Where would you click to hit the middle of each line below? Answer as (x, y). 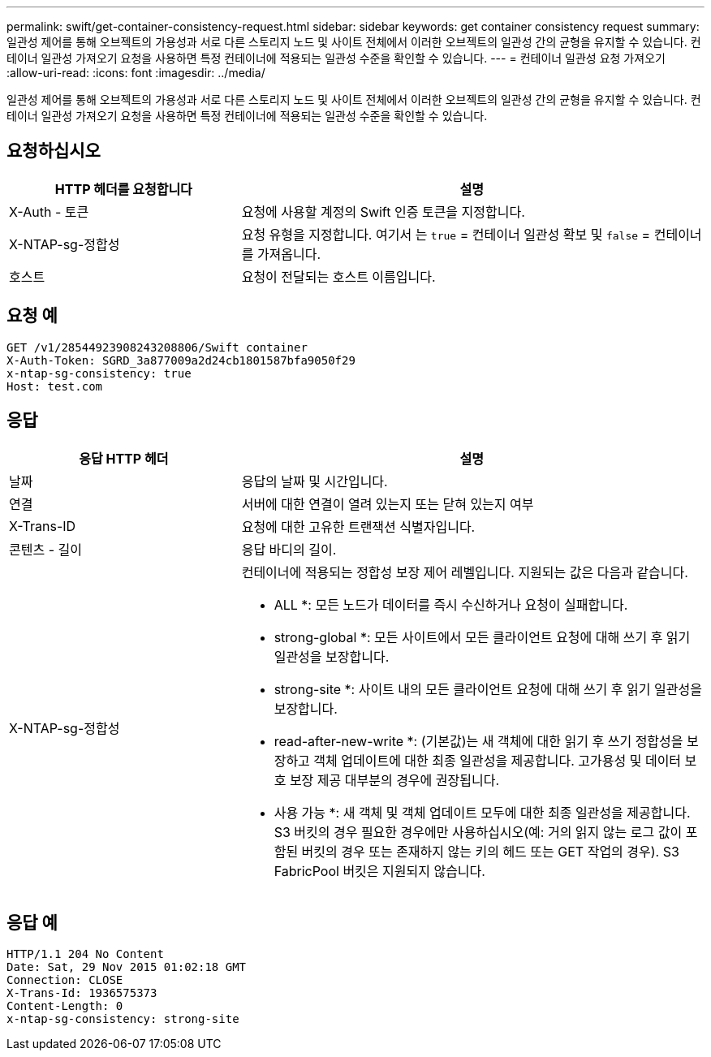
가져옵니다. (289, 254)
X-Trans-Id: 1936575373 (82, 993)
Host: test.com (55, 386)
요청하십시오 (54, 151)
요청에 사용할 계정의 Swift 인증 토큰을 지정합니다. (383, 211)
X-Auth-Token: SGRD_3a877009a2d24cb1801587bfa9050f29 (181, 360)
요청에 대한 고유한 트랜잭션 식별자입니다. (358, 526)
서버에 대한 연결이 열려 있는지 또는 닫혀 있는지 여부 (388, 504)
